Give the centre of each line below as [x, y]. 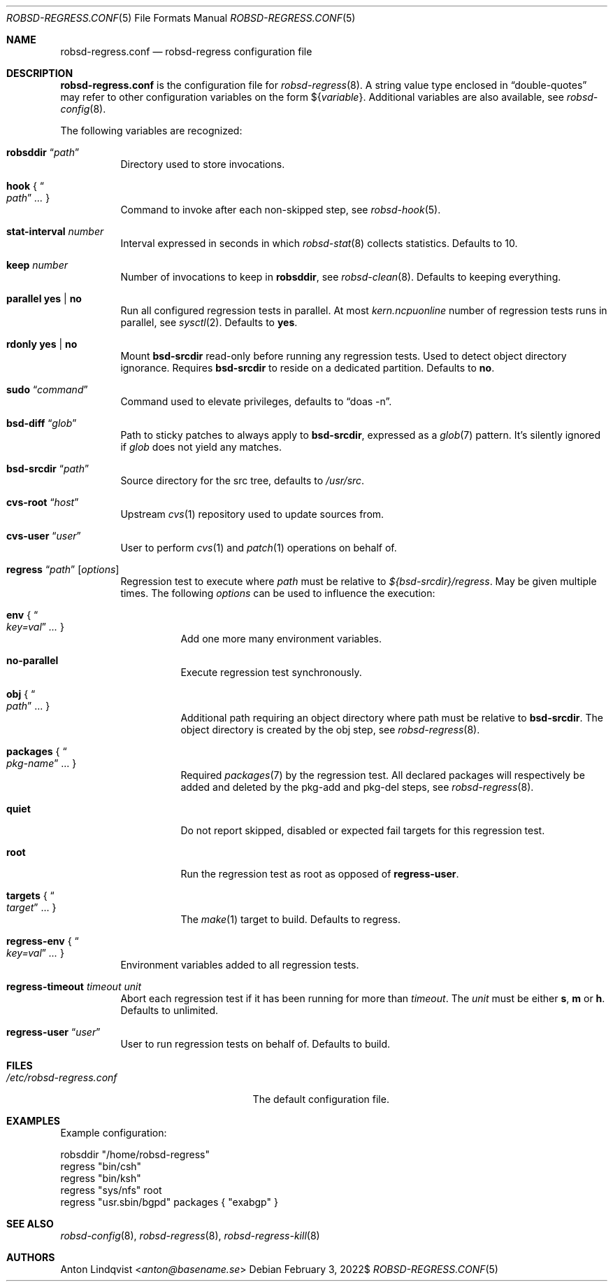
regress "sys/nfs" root [111, 1190]
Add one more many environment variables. [281, 639]
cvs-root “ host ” [43, 502]
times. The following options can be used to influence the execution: [278, 593]
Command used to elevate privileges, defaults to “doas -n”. [256, 401]
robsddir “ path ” [43, 152]
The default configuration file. [321, 1099]
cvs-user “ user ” [44, 536]
